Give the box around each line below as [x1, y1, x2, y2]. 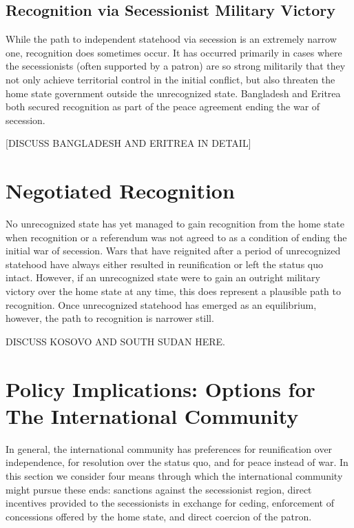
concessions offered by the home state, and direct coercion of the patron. [6, 509, 312, 523]
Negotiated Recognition [6, 176, 235, 205]
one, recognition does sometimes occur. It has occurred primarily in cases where [6, 45, 342, 59]
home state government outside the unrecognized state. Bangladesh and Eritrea [6, 85, 341, 100]
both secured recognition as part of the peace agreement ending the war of [6, 99, 320, 114]
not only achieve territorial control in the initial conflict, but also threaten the [6, 72, 335, 86]
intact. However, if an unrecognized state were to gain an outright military [6, 270, 320, 285]
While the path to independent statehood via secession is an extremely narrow [6, 32, 337, 46]
